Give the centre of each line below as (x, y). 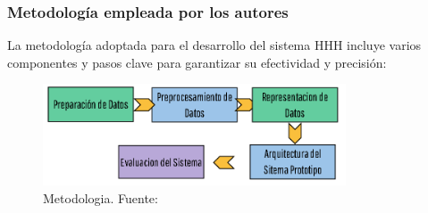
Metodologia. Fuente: (101, 197)
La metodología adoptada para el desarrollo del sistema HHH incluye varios (214, 45)
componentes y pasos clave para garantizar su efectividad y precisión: (197, 62)
